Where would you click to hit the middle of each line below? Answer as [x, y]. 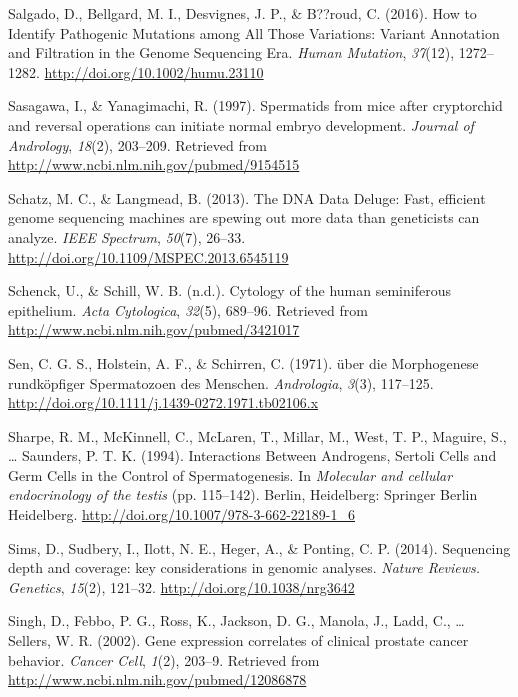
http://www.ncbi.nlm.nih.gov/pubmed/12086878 [157, 679]
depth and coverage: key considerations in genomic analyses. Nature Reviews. [244, 567]
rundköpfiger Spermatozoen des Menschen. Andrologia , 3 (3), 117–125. [221, 382]
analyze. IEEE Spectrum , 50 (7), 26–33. [127, 236]
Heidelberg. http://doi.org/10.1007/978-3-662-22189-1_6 [181, 514]
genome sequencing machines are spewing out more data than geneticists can [244, 217]
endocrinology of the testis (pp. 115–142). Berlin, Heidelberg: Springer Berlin [243, 494]
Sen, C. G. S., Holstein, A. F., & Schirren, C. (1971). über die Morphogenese [243, 362]
